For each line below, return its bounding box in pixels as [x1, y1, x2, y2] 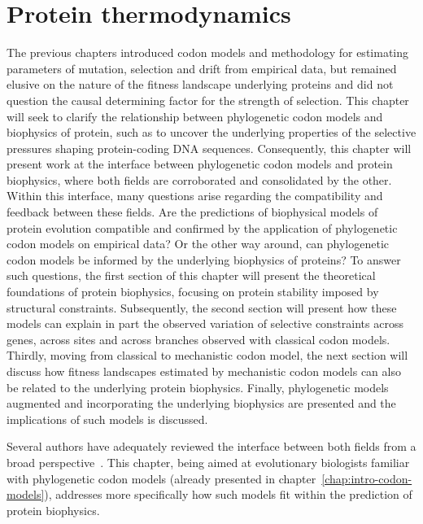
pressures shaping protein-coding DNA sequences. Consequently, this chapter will [7, 139, 412, 156]
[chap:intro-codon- [321, 469, 412, 487]
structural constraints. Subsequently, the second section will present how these [7, 299, 397, 316]
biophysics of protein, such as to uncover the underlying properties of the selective [7, 124, 416, 141]
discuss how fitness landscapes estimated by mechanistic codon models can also [7, 363, 401, 379]
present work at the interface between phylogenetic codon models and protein [7, 155, 393, 172]
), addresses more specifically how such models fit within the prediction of [44, 486, 412, 503]
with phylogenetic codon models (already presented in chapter [7, 469, 316, 487]
